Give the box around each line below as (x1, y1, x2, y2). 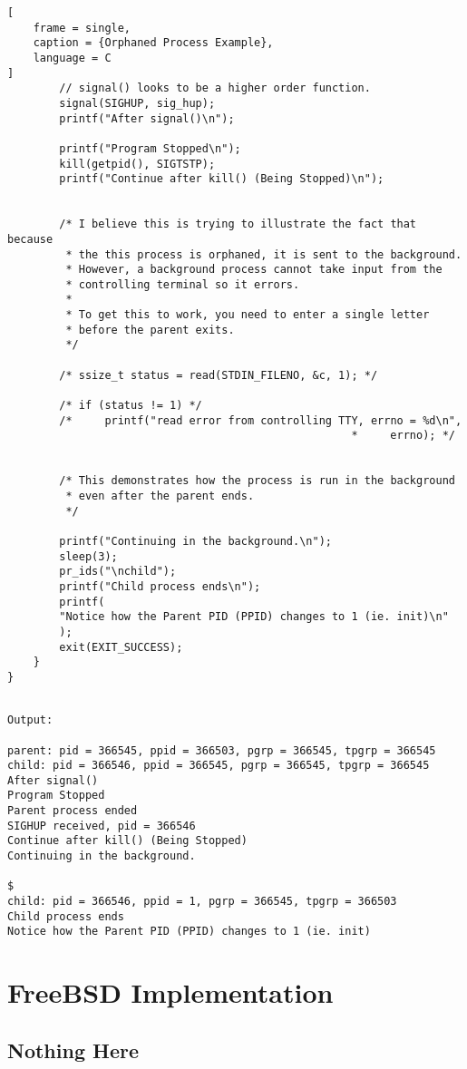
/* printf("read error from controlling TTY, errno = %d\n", (59, 413, 462, 427)
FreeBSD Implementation (7, 974, 334, 1011)
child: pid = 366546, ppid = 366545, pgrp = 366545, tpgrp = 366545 (7, 759, 430, 773)
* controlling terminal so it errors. (65, 277, 300, 291)
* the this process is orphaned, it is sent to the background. (65, 248, 462, 261)
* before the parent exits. (65, 323, 235, 336)
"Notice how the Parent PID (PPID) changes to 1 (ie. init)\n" (59, 610, 449, 624)
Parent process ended (7, 804, 138, 818)
